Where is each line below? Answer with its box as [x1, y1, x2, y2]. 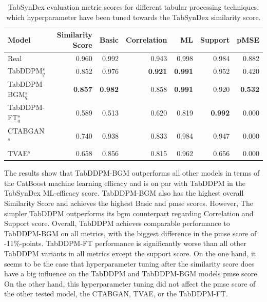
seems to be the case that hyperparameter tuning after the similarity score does [4, 258, 255, 269]
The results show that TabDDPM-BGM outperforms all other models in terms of [4, 167, 260, 178]
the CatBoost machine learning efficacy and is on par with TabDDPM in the [4, 177, 246, 188]
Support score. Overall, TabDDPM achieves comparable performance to [4, 218, 230, 229]
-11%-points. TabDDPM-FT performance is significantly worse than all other [4, 238, 246, 249]
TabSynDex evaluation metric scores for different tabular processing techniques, [8, 2, 259, 12]
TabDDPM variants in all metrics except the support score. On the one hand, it [4, 248, 256, 259]
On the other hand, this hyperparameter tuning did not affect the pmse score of [4, 278, 256, 289]
